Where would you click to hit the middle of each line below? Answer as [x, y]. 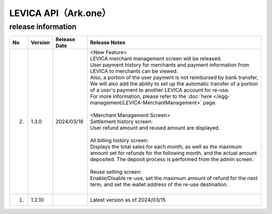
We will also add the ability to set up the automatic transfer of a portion [174, 84]
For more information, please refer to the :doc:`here [151, 97]
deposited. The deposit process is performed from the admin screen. [172, 160]
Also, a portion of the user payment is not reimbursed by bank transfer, [174, 78]
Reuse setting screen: [116, 172]
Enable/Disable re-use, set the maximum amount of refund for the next [174, 178]
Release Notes [108, 43]
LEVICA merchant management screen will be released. [156, 59]
